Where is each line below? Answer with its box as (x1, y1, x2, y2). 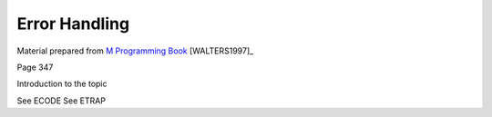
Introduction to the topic (16, 78, 108, 90)
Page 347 (16, 62, 54, 73)
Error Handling (16, 14, 130, 34)
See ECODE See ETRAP (16, 95, 107, 106)
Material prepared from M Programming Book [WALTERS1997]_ (16, 45, 254, 56)
